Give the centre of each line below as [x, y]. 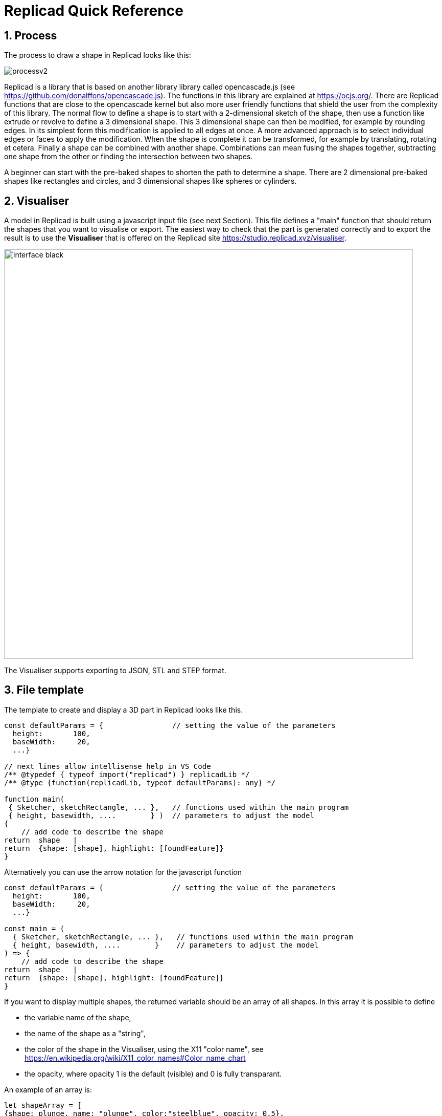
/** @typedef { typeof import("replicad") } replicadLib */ [127, 774]
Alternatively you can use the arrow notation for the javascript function [123, 872]
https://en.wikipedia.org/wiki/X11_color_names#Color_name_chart [135, 1058]
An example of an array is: [48, 1089]
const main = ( [34, 928]
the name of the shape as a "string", [85, 1033]
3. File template [44, 690]
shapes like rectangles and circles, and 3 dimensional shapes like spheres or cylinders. [150, 181]
